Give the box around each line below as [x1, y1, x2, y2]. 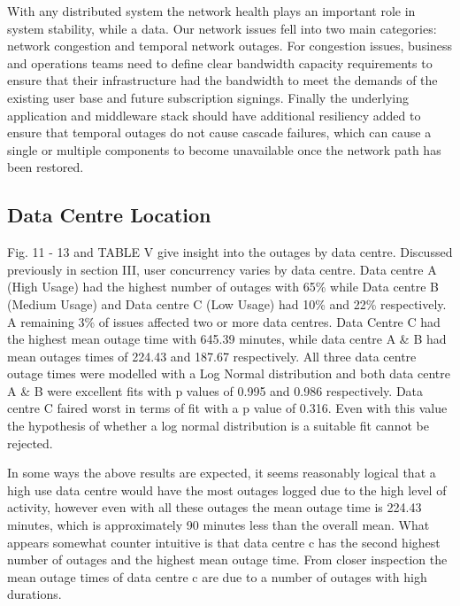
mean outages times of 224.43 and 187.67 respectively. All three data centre [7, 346, 417, 365]
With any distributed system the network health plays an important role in [7, 2, 416, 19]
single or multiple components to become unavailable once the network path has [7, 140, 441, 159]
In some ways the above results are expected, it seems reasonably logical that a [7, 463, 436, 482]
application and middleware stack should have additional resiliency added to [7, 105, 421, 124]
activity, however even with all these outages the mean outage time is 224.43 [7, 498, 422, 517]
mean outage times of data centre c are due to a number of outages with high [7, 567, 427, 586]
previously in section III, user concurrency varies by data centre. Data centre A [7, 260, 437, 278]
